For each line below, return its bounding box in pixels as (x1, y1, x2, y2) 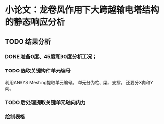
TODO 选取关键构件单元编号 (5, 68, 71, 74)
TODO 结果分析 (5, 37, 51, 46)
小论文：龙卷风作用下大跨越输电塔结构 (5, 4, 160, 16)
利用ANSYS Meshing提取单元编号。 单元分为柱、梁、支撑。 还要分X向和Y (5, 79, 154, 85)
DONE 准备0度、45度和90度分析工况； (5, 53, 97, 60)
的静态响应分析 (5, 17, 65, 28)
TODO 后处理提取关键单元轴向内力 (5, 99, 86, 106)
